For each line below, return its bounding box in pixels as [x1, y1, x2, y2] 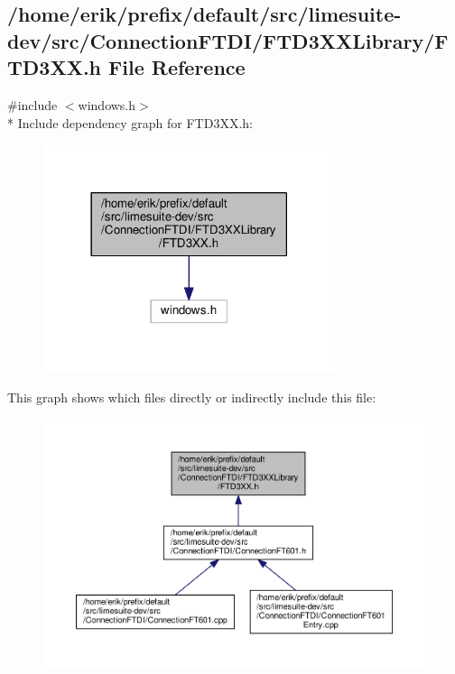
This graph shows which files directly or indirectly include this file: [7, 387, 376, 406]
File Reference [108, 53, 246, 81]
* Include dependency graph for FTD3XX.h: [7, 113, 253, 132]
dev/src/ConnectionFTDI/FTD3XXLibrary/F [7, 26, 449, 54]
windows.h [78, 95, 136, 114]
